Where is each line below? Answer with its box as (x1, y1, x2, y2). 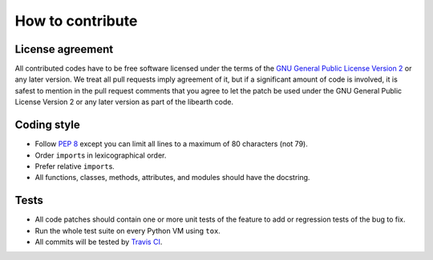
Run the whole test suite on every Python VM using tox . (34, 226, 221, 235)
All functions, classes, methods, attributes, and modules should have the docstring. (34, 173, 310, 182)
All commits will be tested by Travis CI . (34, 237, 163, 246)
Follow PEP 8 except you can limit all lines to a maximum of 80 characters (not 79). (34, 139, 308, 149)
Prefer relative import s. (34, 161, 115, 171)
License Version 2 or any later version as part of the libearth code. (14, 97, 234, 107)
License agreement (14, 42, 114, 56)
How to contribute (14, 12, 138, 30)
